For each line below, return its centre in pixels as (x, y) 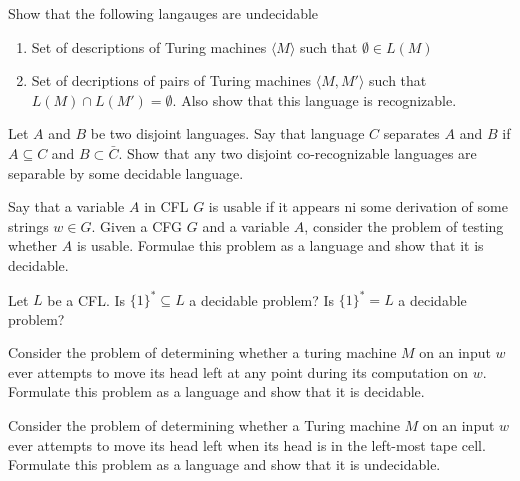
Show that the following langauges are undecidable (163, 13)
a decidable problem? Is (262, 299)
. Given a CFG (137, 225)
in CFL (166, 206)
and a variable (246, 225)
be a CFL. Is (86, 299)
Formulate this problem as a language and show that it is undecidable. (224, 464)
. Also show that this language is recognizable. (314, 99)
